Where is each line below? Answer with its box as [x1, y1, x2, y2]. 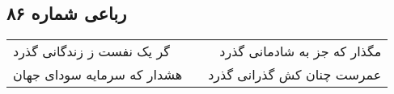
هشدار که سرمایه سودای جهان [13, 65, 183, 84]
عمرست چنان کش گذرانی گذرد [208, 65, 382, 84]
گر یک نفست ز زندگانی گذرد [13, 42, 170, 61]
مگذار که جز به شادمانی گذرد [219, 42, 382, 61]
